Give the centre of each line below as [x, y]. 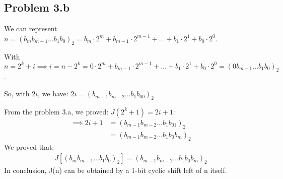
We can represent [31, 28]
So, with [17, 94]
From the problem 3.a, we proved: [56, 111]
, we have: [53, 94]
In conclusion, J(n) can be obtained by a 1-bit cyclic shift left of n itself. [116, 170]
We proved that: [29, 146]
